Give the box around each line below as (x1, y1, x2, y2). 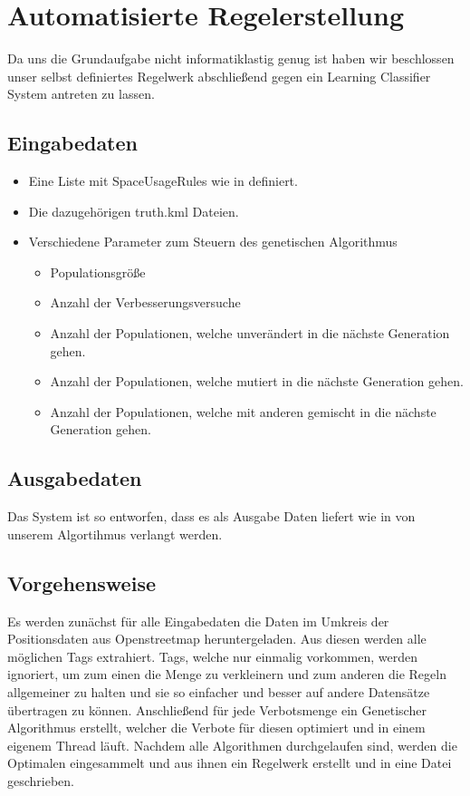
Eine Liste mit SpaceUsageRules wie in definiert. (28, 171, 298, 190)
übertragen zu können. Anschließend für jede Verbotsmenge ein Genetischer (7, 700, 427, 719)
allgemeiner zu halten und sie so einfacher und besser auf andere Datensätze (7, 683, 430, 702)
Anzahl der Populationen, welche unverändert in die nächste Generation (50, 324, 450, 343)
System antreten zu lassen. (7, 84, 155, 103)
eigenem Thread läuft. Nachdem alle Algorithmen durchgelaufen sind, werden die (7, 735, 457, 754)
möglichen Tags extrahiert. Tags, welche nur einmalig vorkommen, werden (7, 646, 417, 665)
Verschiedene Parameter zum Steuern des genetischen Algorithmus (28, 232, 398, 251)
